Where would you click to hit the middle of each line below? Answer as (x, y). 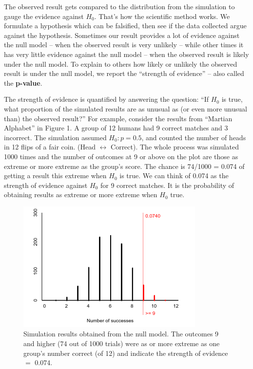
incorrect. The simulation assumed (55, 137)
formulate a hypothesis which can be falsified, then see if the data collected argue (125, 26)
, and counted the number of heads (194, 137)
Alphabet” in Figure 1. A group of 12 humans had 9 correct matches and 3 (116, 128)
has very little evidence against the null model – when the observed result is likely (126, 54)
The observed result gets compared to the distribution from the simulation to (119, 6)
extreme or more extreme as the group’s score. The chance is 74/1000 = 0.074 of (124, 166)
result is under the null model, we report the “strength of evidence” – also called (124, 73)
